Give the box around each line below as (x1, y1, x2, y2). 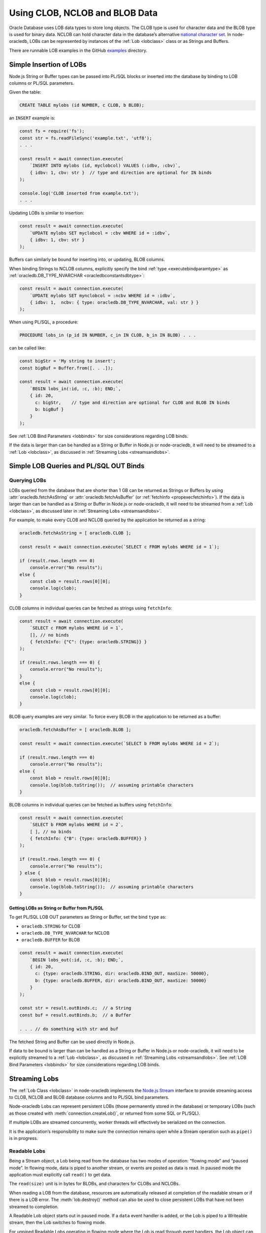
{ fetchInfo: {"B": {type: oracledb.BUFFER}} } (30, 836, 147, 841)
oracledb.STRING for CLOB (21, 923, 81, 929)
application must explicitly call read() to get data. (9, 1171, 112, 1177)
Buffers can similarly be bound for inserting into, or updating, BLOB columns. (9, 256, 165, 262)
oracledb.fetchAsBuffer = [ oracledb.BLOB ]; (19, 727, 132, 732)
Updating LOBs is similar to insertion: (9, 210, 84, 216)
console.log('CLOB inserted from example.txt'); (19, 190, 139, 196)
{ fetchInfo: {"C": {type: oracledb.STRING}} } (30, 639, 147, 645)
